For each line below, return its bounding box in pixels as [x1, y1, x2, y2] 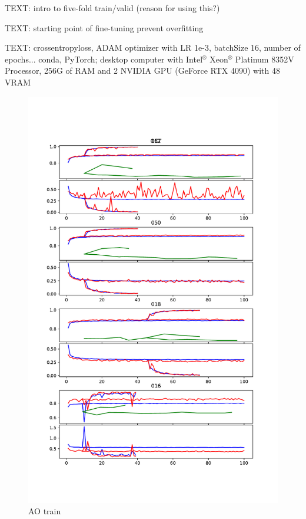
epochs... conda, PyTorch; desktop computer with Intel [5, 52, 203, 65]
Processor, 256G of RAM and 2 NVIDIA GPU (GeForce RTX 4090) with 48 [5, 64, 280, 77]
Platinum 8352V [235, 52, 294, 65]
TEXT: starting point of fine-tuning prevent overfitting [5, 21, 204, 34]
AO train [28, 505, 61, 517]
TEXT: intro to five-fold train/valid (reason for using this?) [5, 2, 220, 14]
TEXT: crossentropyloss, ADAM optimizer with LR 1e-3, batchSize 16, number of [5, 41, 301, 54]
